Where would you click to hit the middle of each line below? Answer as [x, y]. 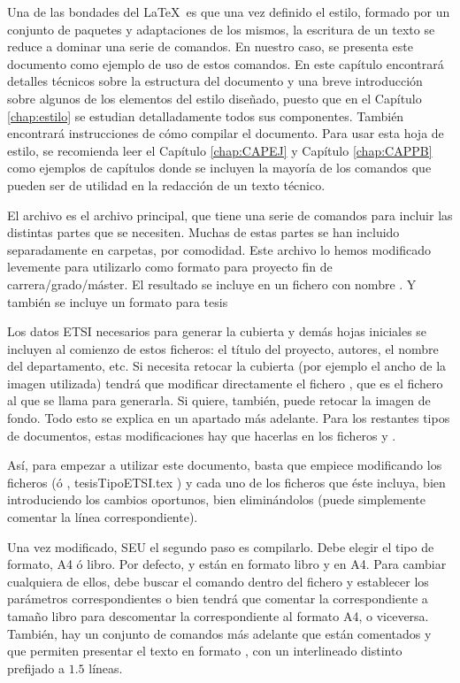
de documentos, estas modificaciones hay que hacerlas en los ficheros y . [202, 435]
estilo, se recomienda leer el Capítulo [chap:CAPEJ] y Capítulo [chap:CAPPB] [220, 150]
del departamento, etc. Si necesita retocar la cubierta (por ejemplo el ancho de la [227, 366]
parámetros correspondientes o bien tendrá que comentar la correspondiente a [218, 599]
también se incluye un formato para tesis [118, 301]
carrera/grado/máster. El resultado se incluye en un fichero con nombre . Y [212, 284]
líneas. [106, 668]
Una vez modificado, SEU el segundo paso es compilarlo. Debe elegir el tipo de [221, 546]
